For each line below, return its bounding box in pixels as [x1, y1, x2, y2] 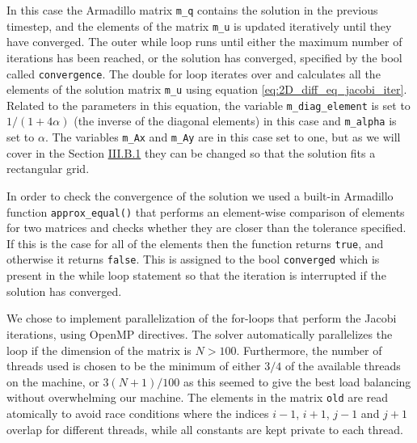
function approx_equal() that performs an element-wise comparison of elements [6, 203, 405, 220]
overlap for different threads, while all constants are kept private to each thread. [6, 420, 403, 437]
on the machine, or [6, 373, 99, 390]
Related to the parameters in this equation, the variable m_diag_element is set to [6, 96, 411, 113]
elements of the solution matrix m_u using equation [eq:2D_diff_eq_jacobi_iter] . [6, 81, 407, 98]
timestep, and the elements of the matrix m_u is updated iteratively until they [6, 17, 392, 34]
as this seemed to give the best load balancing [183, 373, 411, 390]
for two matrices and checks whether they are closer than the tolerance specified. [6, 219, 406, 236]
